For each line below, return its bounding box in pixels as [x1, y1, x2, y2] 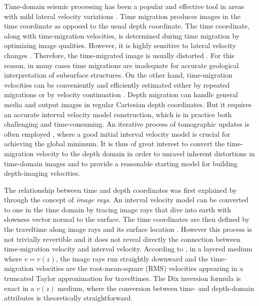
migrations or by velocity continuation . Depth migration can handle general [4, 89, 238, 100]
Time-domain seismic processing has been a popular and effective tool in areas [4, 1, 244, 11]
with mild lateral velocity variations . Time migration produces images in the [4, 11, 240, 21]
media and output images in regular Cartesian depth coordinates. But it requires [4, 99, 252, 109]
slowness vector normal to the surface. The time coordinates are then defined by [4, 214, 249, 224]
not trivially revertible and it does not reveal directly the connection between [4, 233, 240, 244]
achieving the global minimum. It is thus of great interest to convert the [4, 138, 225, 149]
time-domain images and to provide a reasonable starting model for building [4, 158, 238, 168]
